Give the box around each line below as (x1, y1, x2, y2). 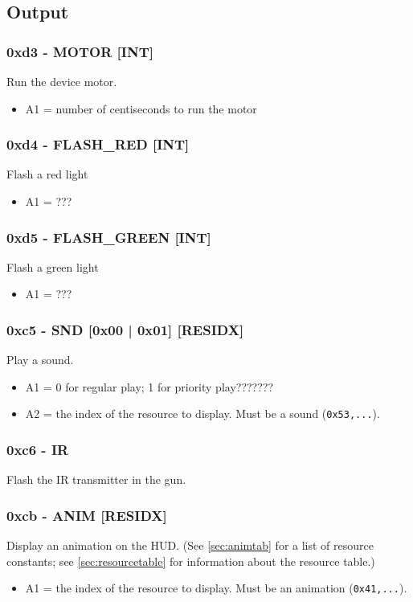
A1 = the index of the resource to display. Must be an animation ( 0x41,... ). (25, 579, 407, 596)
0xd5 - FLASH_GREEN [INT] (6, 227, 211, 247)
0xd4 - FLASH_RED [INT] (6, 134, 190, 154)
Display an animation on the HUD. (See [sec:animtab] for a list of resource (6, 537, 374, 554)
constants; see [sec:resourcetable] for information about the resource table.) (6, 552, 375, 569)
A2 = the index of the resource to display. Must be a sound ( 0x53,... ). (25, 405, 380, 422)
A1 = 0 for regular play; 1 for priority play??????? (25, 378, 274, 395)
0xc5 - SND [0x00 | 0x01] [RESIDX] (6, 319, 244, 339)
